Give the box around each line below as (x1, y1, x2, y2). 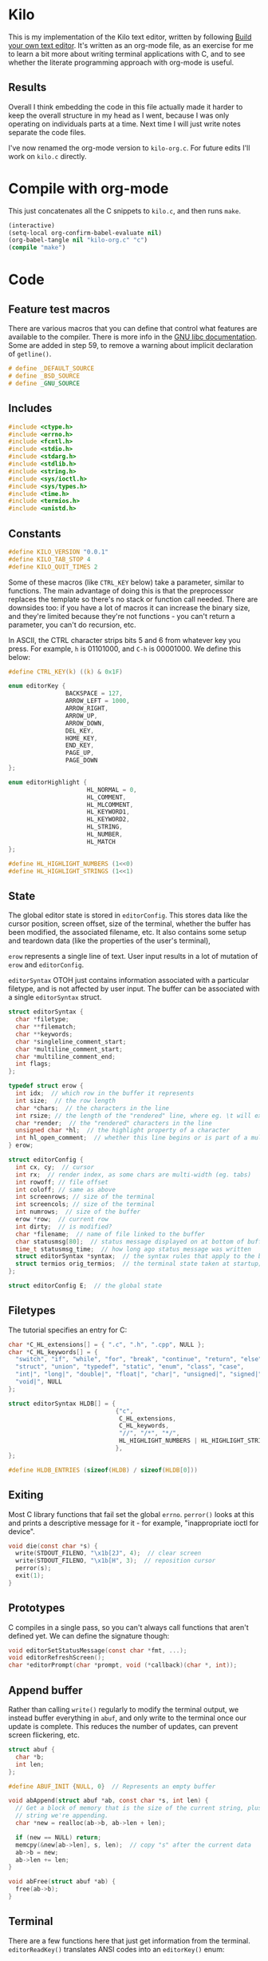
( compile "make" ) (8, 244, 66, 252)
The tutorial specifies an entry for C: (8, 1325, 128, 1335)
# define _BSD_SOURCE (8, 372, 81, 381)
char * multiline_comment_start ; (15, 1045, 124, 1053)
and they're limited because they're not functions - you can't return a (8, 611, 235, 621)
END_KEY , (65, 741, 94, 749)
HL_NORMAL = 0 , (86, 785, 137, 793)
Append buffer (8, 1683, 83, 1697)
